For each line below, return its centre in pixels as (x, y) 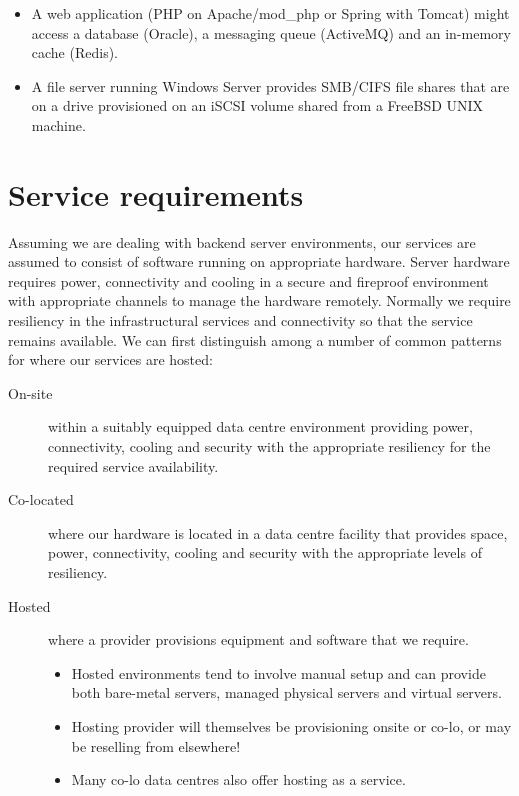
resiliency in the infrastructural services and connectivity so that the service (240, 320)
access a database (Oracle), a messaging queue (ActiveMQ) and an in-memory (271, 32)
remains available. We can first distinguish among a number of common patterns (255, 339)
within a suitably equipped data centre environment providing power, (260, 426)
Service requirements (156, 193)
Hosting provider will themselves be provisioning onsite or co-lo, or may (291, 725)
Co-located (41, 499)
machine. (58, 124)
